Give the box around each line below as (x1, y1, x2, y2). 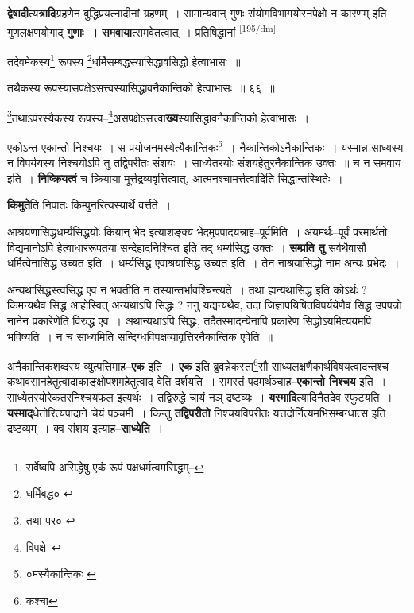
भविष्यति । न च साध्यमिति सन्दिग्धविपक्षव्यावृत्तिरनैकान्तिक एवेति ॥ (7, 328, 273, 344)
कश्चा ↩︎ (25, 592, 58, 608)
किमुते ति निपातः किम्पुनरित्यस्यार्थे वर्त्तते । (7, 196, 172, 213)
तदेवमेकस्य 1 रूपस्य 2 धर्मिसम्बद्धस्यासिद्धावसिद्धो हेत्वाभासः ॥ (7, 50, 241, 69)
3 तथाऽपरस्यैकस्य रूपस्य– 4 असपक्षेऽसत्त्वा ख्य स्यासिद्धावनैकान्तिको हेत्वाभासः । (7, 107, 310, 126)
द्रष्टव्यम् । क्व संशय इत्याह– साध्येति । (7, 420, 164, 436)
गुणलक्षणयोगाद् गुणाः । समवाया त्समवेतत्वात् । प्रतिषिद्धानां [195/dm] (7, 21, 277, 40)
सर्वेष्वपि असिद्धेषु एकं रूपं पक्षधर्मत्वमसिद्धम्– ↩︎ (25, 458, 204, 475)
